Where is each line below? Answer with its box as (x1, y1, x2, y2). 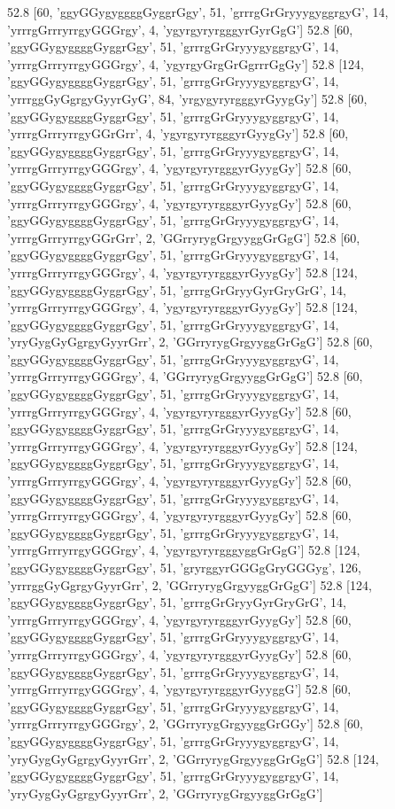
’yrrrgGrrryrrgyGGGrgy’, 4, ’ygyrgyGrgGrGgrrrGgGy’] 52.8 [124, (7, 54, 364, 73)
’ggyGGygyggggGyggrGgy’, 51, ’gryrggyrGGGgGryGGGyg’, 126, (7, 558, 361, 576)
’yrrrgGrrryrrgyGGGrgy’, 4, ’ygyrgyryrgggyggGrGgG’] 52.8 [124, (7, 541, 360, 559)
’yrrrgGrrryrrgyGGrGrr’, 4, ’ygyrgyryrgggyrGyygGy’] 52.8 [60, (7, 124, 349, 143)
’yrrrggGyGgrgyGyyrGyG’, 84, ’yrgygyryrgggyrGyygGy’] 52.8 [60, (7, 89, 368, 107)
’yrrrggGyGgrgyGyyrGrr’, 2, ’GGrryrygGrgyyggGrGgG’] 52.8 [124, (7, 575, 372, 594)
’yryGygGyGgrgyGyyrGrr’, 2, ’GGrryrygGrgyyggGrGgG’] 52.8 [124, (7, 749, 379, 767)
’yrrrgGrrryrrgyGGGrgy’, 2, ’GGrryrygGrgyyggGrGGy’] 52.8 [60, (7, 714, 363, 733)
